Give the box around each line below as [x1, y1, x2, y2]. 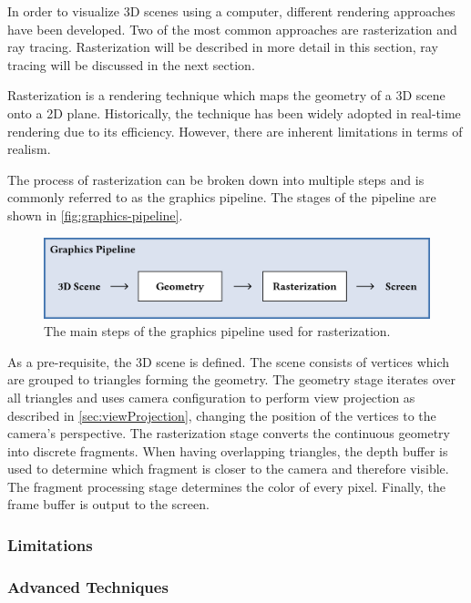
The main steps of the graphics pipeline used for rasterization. [44, 322, 391, 341]
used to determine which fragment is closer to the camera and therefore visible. [7, 459, 449, 478]
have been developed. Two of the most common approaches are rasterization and [7, 19, 457, 38]
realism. [7, 139, 51, 158]
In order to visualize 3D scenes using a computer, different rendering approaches [7, 2, 456, 20]
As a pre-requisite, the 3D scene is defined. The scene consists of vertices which [7, 352, 450, 371]
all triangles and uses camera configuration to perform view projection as [7, 387, 415, 406]
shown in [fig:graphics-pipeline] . [7, 205, 183, 224]
